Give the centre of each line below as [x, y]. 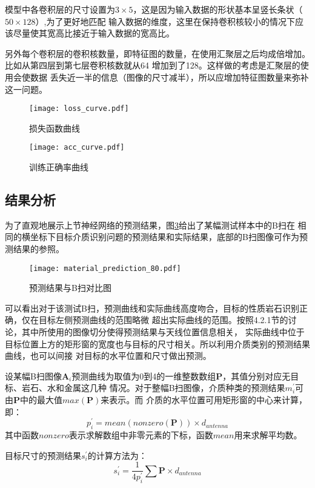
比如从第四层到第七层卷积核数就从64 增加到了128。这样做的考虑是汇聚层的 [153, 65]
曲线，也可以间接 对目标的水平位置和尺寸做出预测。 [108, 356]
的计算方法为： [117, 455]
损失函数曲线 [55, 128]
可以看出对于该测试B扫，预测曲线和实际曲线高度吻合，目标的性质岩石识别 [152, 308]
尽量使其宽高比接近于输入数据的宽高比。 [94, 33]
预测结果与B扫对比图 [70, 288]
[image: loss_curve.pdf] [79, 109]
